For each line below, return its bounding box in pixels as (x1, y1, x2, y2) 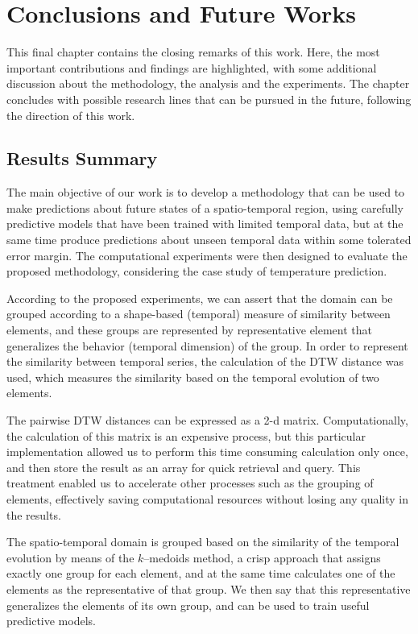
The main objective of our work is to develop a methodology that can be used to (6, 184, 405, 201)
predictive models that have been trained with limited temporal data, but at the (6, 215, 404, 232)
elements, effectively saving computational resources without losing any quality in (6, 490, 408, 507)
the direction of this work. (6, 106, 135, 123)
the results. (6, 506, 61, 523)
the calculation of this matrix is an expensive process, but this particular (6, 427, 366, 444)
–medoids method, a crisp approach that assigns (143, 549, 381, 566)
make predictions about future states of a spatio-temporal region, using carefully (6, 199, 404, 216)
